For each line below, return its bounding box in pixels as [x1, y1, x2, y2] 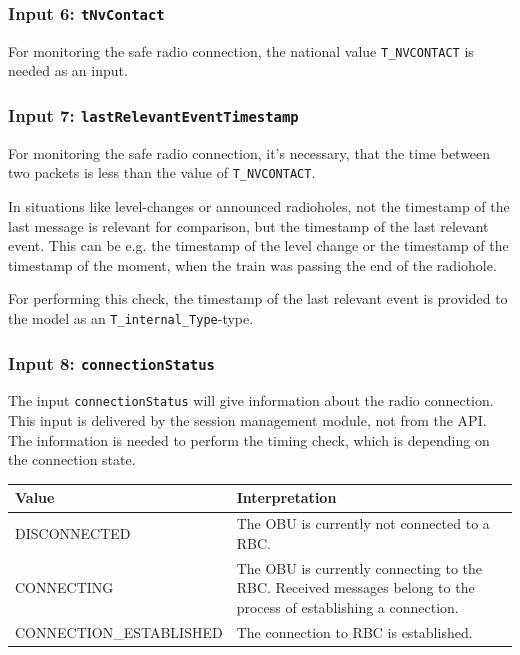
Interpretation [236, 487, 337, 508]
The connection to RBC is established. [236, 621, 473, 642]
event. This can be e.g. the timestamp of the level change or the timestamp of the [8, 235, 509, 256]
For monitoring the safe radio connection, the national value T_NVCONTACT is [8, 40, 474, 61]
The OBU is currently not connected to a [236, 513, 490, 534]
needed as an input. [8, 60, 128, 81]
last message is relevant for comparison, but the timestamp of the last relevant [8, 215, 489, 236]
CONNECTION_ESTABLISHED [15, 621, 223, 642]
